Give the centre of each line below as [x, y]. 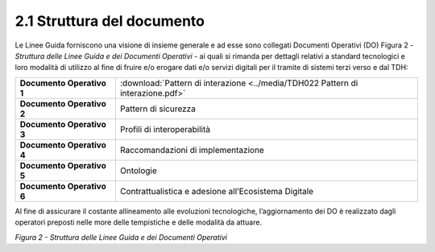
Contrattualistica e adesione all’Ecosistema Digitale [217, 191]
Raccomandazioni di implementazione [192, 150]
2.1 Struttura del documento [110, 21]
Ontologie [138, 171]
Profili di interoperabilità [165, 129]
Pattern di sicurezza [158, 109]
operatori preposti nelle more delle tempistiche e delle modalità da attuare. [138, 222]
